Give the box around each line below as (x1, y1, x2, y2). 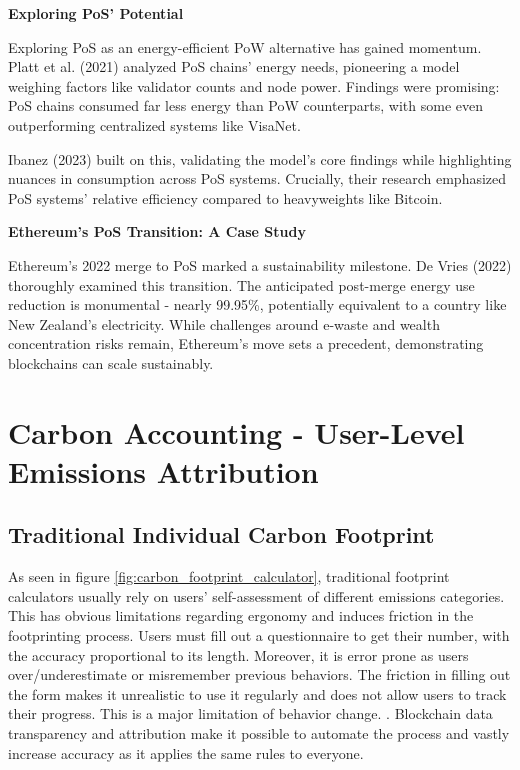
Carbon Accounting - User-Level (8, 411, 465, 452)
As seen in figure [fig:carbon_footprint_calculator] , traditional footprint (8, 566, 450, 587)
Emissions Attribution (8, 450, 319, 491)
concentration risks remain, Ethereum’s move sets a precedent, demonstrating (8, 333, 484, 354)
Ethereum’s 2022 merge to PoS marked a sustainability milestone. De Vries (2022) (8, 254, 512, 275)
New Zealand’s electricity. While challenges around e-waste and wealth (8, 313, 440, 334)
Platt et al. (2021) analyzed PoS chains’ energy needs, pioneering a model (8, 56, 460, 77)
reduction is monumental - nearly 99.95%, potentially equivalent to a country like (8, 294, 507, 315)
